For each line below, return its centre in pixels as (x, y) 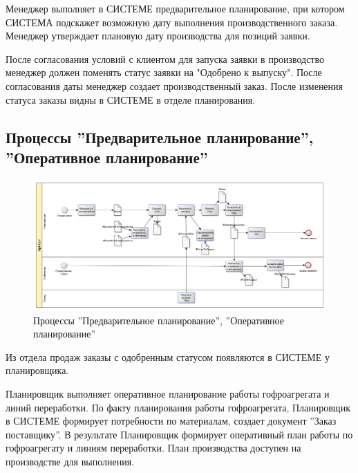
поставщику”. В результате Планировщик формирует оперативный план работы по (179, 434)
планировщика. (37, 370)
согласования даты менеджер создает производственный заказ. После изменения (175, 85)
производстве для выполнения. (70, 461)
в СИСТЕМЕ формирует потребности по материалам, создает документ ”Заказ (171, 421)
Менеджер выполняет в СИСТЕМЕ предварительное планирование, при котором (175, 8)
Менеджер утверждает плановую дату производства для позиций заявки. (158, 36)
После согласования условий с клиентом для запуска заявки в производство (165, 58)
